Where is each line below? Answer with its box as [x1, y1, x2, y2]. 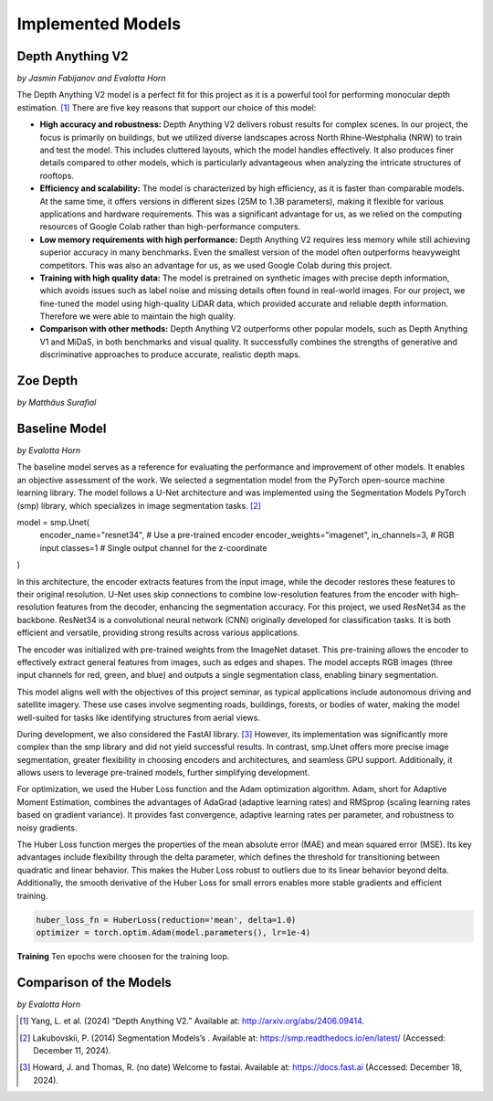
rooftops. [39, 170, 75, 181]
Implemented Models [16, 14, 182, 34]
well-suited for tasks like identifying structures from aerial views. [16, 712, 260, 723]
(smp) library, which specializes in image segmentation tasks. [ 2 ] [16, 500, 262, 511]
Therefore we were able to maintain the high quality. [39, 311, 236, 322]
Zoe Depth [16, 373, 79, 388]
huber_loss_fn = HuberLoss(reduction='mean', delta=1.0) [36, 915, 297, 925]
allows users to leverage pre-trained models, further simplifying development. [16, 768, 310, 778]
